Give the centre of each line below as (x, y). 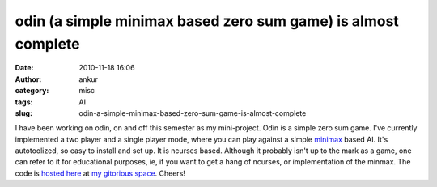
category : (32, 91)
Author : (28, 79)
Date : (24, 68)
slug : (23, 113)
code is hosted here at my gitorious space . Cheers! (100, 173)
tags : (24, 102)
